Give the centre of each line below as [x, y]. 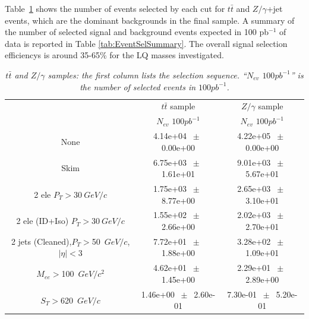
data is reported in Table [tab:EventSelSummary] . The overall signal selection [146, 43]
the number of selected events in [138, 86]
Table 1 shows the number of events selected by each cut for [115, 8]
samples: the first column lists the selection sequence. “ [147, 75]
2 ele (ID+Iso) [42, 221]
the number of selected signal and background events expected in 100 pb [137, 32]
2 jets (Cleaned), [41, 241]
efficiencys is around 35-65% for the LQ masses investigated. [114, 55]
